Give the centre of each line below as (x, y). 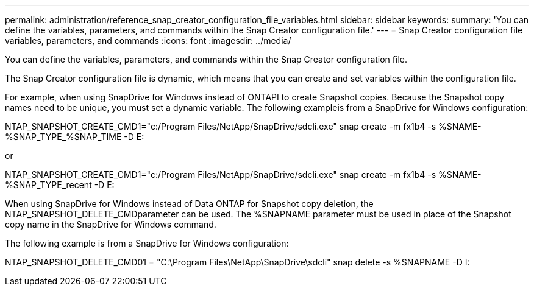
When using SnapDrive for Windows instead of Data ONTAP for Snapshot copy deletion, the (189, 204)
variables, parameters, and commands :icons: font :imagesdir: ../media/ (148, 40)
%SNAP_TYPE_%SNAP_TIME (63, 137)
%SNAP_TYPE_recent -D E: (60, 185)
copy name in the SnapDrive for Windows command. (111, 224)
